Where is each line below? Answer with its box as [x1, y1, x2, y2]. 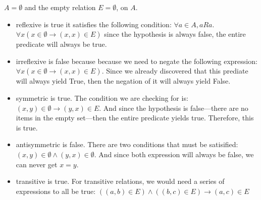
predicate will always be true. [16, 39, 107, 49]
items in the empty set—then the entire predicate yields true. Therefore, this [16, 112, 254, 123]
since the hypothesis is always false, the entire [104, 29, 246, 39]
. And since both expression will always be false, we [94, 149, 254, 159]
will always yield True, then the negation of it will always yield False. [16, 76, 231, 86]
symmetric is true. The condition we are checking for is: [16, 92, 188, 103]
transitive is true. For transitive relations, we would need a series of [16, 176, 225, 186]
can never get [16, 159, 58, 169]
